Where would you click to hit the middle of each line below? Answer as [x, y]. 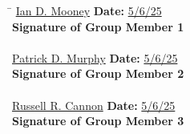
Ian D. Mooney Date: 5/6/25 [89, 10]
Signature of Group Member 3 [98, 121]
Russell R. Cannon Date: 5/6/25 [94, 105]
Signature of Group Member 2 [98, 73]
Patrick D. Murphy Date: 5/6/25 [95, 57]
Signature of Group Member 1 [98, 26]
